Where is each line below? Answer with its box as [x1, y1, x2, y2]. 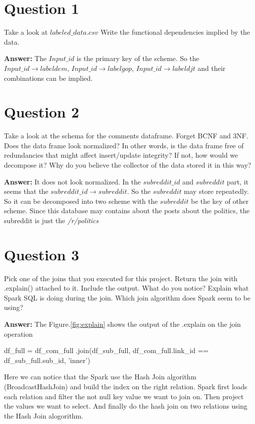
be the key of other [191, 195, 249, 206]
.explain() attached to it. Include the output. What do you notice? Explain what [4, 283, 249, 293]
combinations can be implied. [4, 72, 93, 83]
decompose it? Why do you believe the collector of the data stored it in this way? [4, 160, 252, 170]
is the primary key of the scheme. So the [76, 53, 200, 63]
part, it [227, 176, 249, 186]
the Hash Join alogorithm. [4, 410, 84, 421]
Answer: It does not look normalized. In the [4, 176, 141, 186]
